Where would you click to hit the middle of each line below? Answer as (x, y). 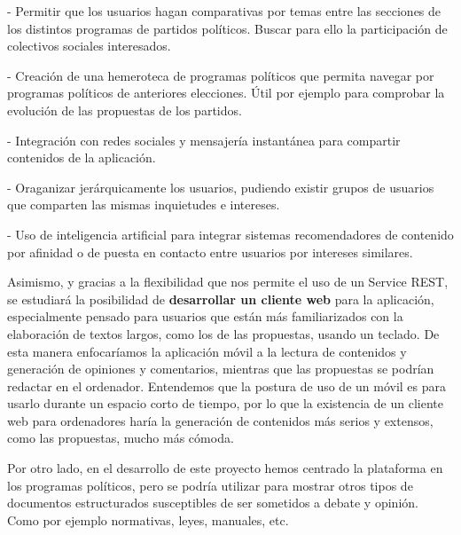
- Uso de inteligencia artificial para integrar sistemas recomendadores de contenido (230, 234)
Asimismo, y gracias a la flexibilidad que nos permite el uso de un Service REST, (228, 282)
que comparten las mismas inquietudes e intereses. (144, 205)
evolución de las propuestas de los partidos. (125, 110)
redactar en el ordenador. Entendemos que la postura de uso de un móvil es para (227, 386)
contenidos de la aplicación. (82, 157)
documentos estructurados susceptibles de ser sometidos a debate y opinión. (213, 503)
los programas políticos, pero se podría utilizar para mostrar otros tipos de (210, 485)
